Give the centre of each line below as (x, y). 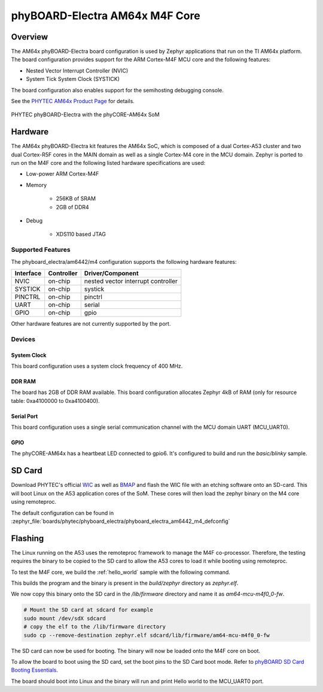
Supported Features (41, 250)
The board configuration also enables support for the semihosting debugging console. (118, 90)
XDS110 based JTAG (81, 234)
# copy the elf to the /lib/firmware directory (95, 627)
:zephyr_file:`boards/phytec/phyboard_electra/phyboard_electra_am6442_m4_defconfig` (121, 521)
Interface (28, 273)
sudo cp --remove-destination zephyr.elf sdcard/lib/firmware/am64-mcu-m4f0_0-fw (147, 635)
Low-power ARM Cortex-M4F (63, 174)
